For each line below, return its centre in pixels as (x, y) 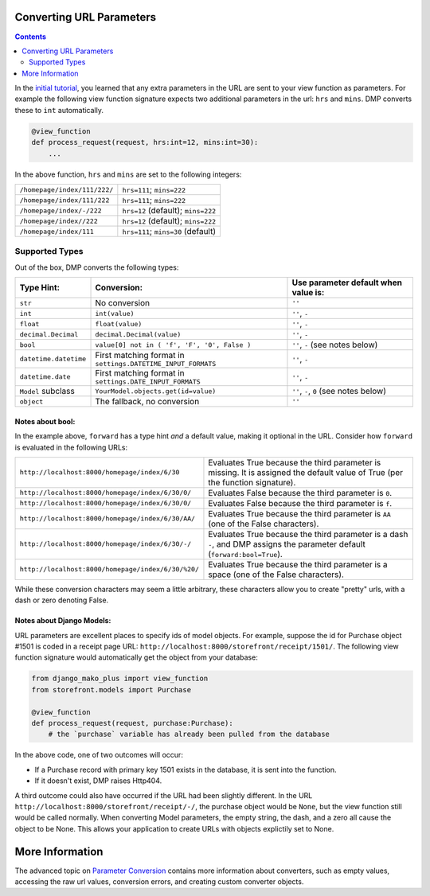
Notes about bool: (45, 421)
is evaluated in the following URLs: (71, 447)
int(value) (115, 313)
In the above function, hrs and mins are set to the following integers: (128, 174)
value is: (308, 293)
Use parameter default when (347, 282)
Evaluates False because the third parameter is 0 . (300, 493)
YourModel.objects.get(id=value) (156, 391)
